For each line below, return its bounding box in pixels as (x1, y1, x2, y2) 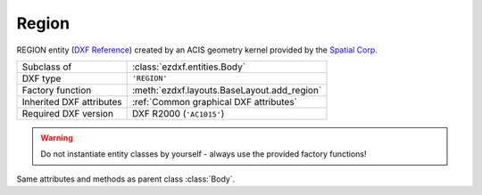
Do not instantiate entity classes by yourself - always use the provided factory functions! (40, 149, 367, 159)
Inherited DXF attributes (21, 95, 122, 108)
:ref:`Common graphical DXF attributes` (131, 95, 298, 108)
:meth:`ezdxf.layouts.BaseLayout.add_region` (131, 84, 322, 96)
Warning (40, 132, 73, 142)
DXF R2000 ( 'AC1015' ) (131, 107, 225, 119)
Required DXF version (21, 107, 113, 119)
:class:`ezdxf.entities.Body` (131, 61, 245, 73)
